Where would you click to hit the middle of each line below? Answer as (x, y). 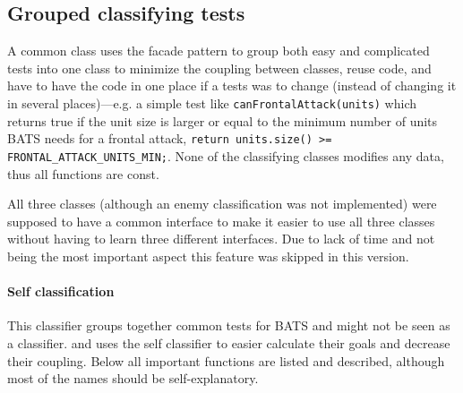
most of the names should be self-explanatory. (133, 378)
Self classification (61, 291)
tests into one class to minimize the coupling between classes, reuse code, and (219, 68)
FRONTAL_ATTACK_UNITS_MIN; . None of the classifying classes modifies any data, (226, 155)
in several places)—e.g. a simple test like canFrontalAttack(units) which (212, 103)
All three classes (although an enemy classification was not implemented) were (222, 204)
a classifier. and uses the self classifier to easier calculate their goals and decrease (229, 342)
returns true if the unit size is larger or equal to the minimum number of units (223, 120)
